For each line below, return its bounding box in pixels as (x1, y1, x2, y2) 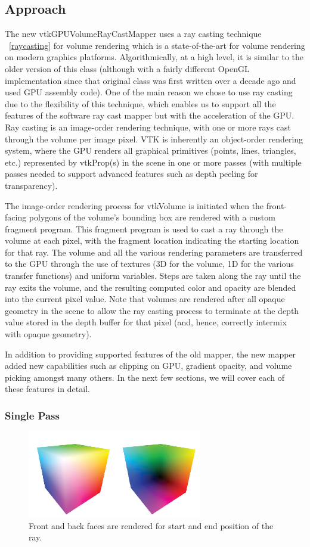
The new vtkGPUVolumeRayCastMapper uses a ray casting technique (5, 27, 262, 40)
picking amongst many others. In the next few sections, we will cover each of (5, 371, 284, 383)
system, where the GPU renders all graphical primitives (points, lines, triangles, (5, 144, 296, 157)
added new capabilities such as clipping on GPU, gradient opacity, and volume (5, 359, 292, 372)
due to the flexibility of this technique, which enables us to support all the (5, 97, 276, 110)
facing (5, 211, 27, 223)
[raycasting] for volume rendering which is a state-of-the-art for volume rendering (9, 39, 305, 51)
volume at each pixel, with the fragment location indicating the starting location (5, 234, 299, 247)
